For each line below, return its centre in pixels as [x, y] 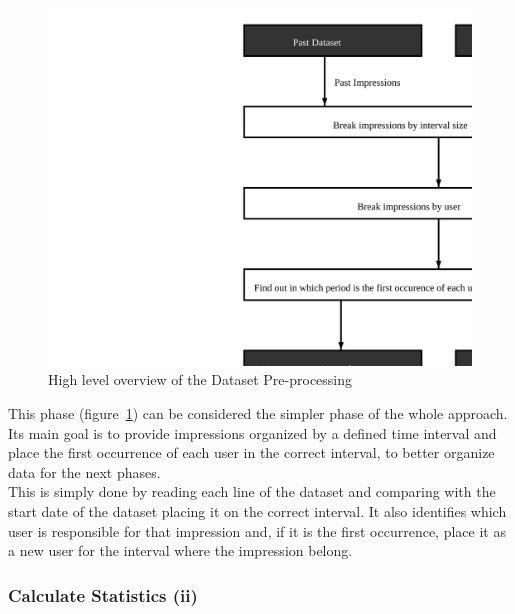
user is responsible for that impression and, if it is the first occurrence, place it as [257, 530]
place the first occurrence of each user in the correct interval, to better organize [251, 452]
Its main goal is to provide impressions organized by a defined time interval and [252, 432]
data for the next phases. [84, 471]
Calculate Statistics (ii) [103, 594]
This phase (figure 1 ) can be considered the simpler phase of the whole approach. [258, 412]
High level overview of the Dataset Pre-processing [200, 379]
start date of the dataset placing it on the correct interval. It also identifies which [257, 510]
